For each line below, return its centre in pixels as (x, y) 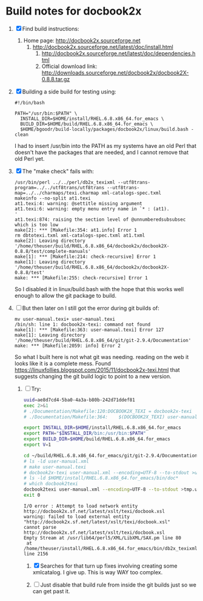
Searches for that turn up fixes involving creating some (109, 566)
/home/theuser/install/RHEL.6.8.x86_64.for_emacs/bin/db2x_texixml (110, 548)
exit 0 (32, 495)
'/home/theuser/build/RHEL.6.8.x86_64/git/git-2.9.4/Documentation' (103, 340)
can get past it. (51, 591)
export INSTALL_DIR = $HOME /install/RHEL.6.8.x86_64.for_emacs (102, 428)
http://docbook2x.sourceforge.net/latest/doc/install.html (103, 47)
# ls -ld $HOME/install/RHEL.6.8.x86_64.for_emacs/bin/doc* (101, 478)
